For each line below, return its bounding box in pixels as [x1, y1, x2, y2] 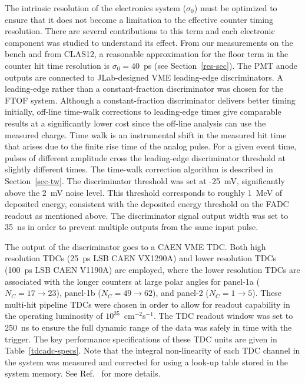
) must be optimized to [194, 2, 277, 14]
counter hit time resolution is [5, 59, 110, 71]
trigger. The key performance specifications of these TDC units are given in [5, 332, 277, 345]
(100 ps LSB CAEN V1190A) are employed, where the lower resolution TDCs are [5, 264, 300, 276]
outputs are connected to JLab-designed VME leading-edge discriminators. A [5, 71, 283, 83]
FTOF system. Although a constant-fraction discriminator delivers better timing [5, 94, 296, 106]
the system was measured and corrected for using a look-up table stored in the [5, 355, 288, 368]
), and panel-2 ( [152, 287, 209, 299]
